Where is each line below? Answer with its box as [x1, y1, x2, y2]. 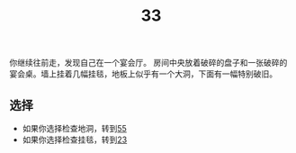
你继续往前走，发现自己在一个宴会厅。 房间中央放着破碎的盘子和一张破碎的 [9, 58, 288, 68]
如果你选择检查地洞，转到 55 [22, 123, 128, 133]
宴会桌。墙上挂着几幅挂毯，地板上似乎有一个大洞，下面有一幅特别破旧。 [9, 68, 277, 79]
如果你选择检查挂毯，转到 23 [22, 134, 128, 145]
